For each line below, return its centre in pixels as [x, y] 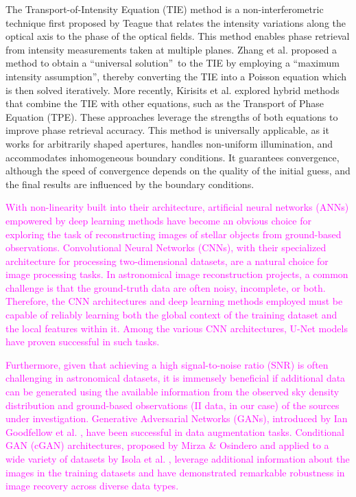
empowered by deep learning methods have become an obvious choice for [158, 220]
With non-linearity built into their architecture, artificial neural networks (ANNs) [177, 207]
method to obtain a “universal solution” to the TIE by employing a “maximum [173, 63]
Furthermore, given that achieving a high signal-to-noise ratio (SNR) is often [167, 364]
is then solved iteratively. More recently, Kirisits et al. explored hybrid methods [173, 90]
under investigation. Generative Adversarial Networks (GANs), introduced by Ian [177, 418]
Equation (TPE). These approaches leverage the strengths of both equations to [172, 116]
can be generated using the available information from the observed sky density [173, 392]
